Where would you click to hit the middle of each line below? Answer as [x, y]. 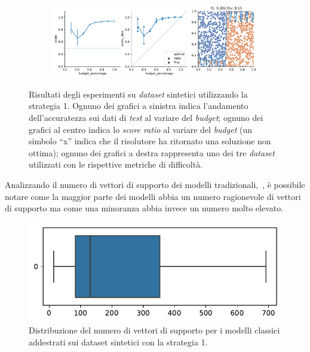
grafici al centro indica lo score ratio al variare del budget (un [140, 129]
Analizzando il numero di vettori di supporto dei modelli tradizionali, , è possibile [155, 185]
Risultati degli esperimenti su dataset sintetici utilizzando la [138, 94]
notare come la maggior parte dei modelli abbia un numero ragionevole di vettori [153, 196]
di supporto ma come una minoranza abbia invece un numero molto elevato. [144, 208]
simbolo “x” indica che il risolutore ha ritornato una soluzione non [150, 141]
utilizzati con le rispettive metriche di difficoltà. [116, 164]
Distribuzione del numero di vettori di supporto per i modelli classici [154, 330]
